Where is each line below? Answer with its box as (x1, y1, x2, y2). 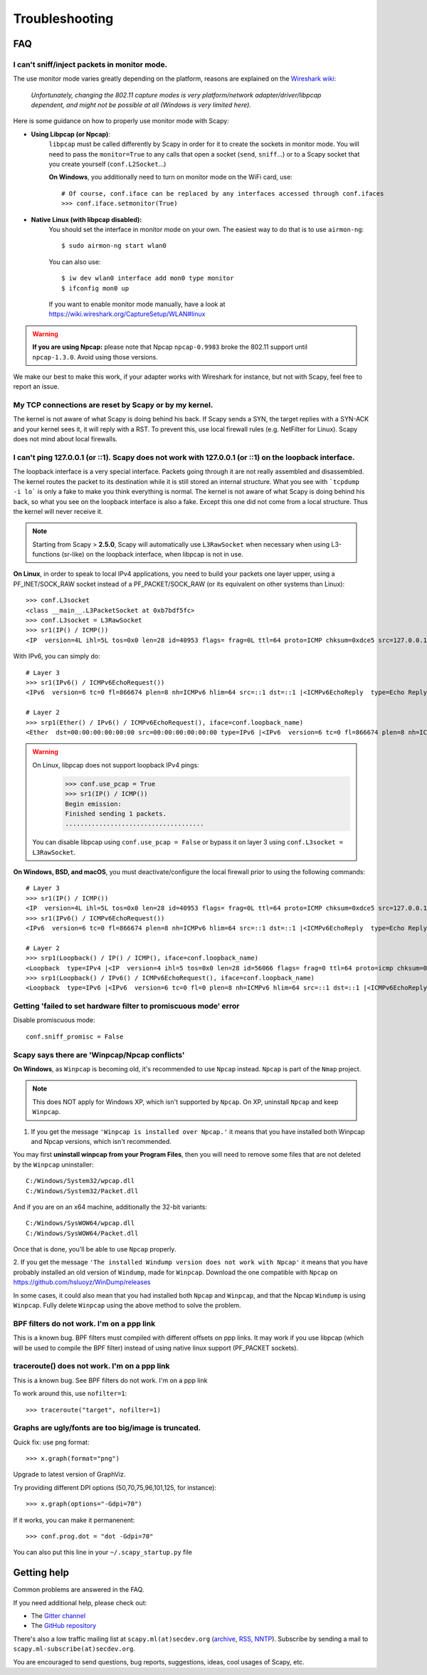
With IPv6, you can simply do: (13, 652, 101, 661)
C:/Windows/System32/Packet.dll (26, 1187, 139, 1195)
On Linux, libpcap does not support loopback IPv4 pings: (32, 760, 199, 769)
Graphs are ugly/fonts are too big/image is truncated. (13, 1423, 201, 1433)
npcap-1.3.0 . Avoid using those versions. (32, 352, 158, 361)
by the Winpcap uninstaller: (13, 1160, 94, 1169)
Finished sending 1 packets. (65, 809, 167, 818)
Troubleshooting (13, 11, 114, 26)
